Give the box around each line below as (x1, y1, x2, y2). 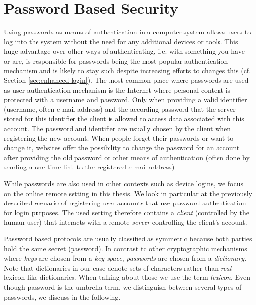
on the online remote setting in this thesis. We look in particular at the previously (4, 188, 253, 198)
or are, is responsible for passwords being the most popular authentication (4, 55, 228, 66)
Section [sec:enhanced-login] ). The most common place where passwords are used (4, 75, 249, 85)
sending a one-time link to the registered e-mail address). (4, 162, 177, 172)
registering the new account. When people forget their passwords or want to (4, 133, 234, 143)
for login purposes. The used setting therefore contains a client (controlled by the (4, 207, 250, 217)
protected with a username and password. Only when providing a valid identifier (4, 94, 247, 104)
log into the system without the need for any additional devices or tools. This (4, 36, 238, 46)
